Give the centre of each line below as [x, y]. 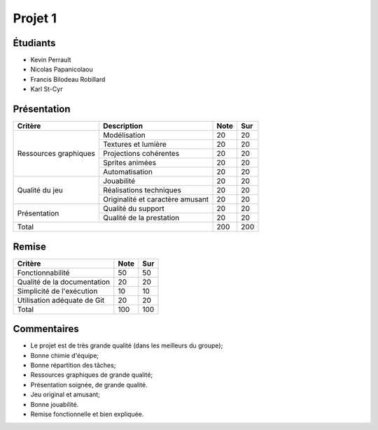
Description [123, 126]
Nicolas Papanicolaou [62, 69]
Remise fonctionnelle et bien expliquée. [87, 414]
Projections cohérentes [141, 154]
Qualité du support [133, 208]
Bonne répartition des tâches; [73, 365]
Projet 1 [35, 18]
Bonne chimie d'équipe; [65, 355]
